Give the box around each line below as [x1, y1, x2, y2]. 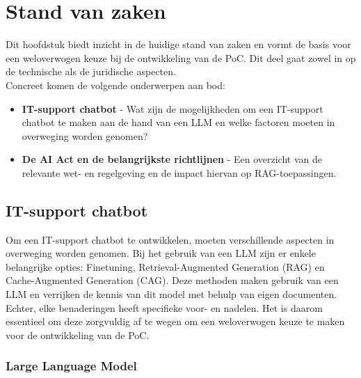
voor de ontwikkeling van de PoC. [6, 327, 150, 342]
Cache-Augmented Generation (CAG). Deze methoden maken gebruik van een [6, 273, 339, 288]
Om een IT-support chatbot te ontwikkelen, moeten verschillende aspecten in [6, 232, 335, 246]
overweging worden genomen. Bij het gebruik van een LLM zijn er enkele [6, 246, 316, 260]
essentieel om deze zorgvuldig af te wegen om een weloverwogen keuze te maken [6, 314, 345, 329]
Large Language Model [6, 357, 137, 375]
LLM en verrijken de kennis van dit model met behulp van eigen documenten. [6, 287, 337, 301]
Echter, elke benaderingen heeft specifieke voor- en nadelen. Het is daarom [6, 300, 323, 315]
